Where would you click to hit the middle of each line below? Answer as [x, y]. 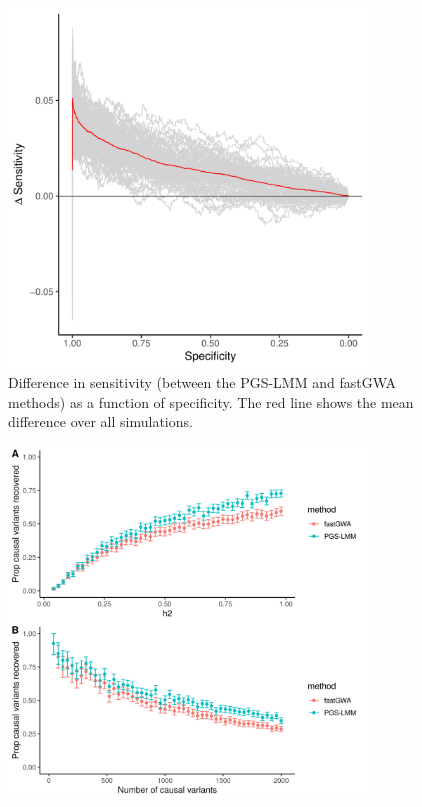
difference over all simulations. [100, 421]
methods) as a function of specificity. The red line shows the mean [211, 401]
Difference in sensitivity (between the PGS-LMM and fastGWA [202, 381]
